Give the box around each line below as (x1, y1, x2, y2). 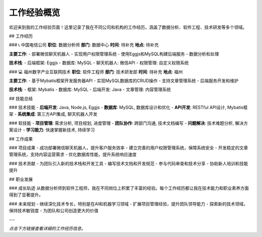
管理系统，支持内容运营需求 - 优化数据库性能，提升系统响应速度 (9, 152, 137, 157)
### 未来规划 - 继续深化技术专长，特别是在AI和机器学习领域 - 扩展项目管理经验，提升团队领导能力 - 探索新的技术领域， (9, 201, 248, 206)
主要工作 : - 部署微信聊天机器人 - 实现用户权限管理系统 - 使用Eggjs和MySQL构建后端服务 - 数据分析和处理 (9, 51, 219, 57)
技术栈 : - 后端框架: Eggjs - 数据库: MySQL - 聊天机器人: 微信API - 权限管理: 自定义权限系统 (9, 60, 189, 66)
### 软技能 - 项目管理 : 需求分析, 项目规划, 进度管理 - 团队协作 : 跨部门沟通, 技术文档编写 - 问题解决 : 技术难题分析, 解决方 (9, 120, 248, 126)
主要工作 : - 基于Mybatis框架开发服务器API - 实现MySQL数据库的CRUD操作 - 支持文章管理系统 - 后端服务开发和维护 (9, 78, 239, 84)
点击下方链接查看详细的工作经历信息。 (9, 225, 86, 231)
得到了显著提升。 (9, 192, 43, 198)
